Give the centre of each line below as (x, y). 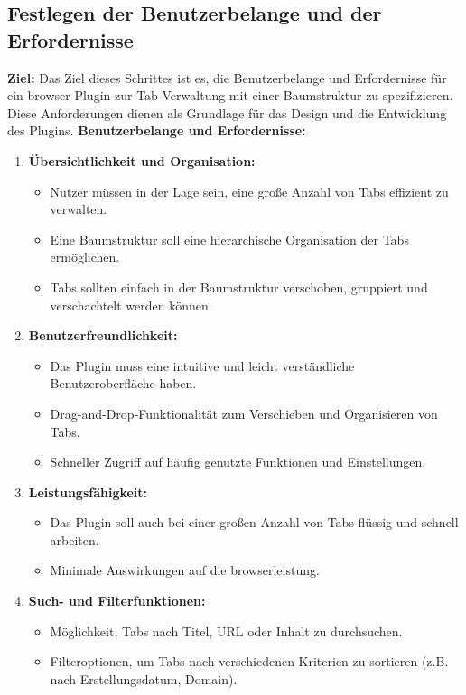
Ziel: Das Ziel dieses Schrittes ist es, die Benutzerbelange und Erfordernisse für (227, 77)
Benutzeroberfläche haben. (123, 383)
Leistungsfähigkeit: (88, 491)
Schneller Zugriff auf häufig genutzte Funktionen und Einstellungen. (238, 462)
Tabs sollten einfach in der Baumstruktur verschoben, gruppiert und (239, 287)
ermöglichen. (85, 257)
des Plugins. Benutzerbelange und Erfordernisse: (157, 130)
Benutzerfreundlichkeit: (103, 335)
